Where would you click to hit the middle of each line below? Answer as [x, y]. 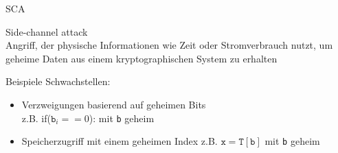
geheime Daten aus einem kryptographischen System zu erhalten [142, 58]
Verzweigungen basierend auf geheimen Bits [114, 104]
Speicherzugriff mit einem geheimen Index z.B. [120, 141]
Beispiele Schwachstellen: [58, 81]
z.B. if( [36, 118]
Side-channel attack [47, 31]
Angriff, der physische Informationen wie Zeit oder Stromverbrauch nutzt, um [169, 45]
